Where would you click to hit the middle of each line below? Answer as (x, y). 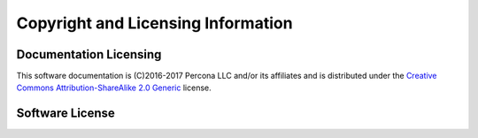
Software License (66, 114)
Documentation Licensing (89, 54)
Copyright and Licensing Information (154, 23)
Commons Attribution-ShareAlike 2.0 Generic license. (114, 88)
